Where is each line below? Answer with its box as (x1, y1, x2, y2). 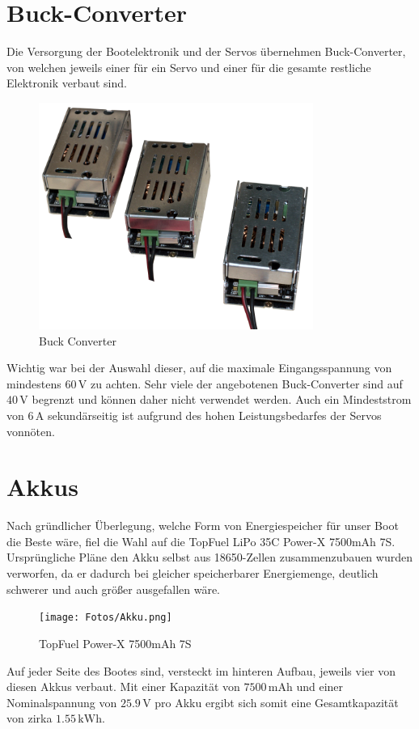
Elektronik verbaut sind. (6, 74, 127, 91)
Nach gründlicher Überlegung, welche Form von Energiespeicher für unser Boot (6, 517, 399, 534)
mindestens (6, 375, 61, 392)
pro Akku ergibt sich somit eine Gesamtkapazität (154, 693, 399, 710)
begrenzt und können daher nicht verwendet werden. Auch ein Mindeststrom (32, 391, 412, 408)
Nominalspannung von (6, 693, 117, 710)
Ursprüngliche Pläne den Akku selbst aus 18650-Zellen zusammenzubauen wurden (6, 549, 413, 566)
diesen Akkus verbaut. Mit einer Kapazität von (6, 678, 240, 695)
